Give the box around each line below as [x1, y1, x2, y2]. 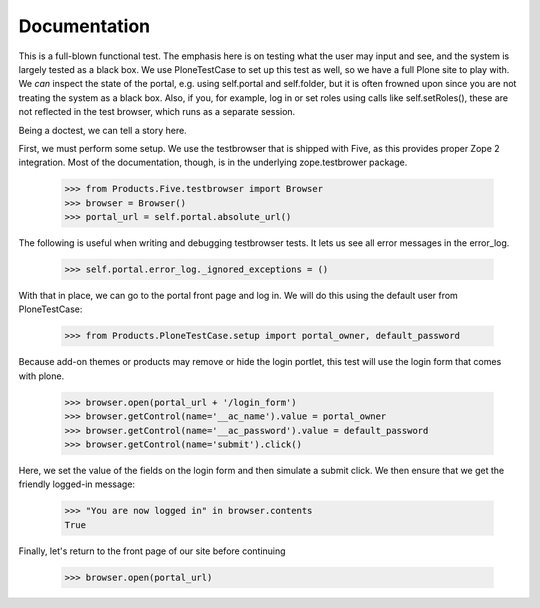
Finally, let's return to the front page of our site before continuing [18, 545, 286, 557]
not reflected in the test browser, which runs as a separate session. [18, 106, 296, 118]
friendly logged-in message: [18, 478, 135, 490]
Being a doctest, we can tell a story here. [18, 124, 187, 136]
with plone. [18, 370, 65, 382]
